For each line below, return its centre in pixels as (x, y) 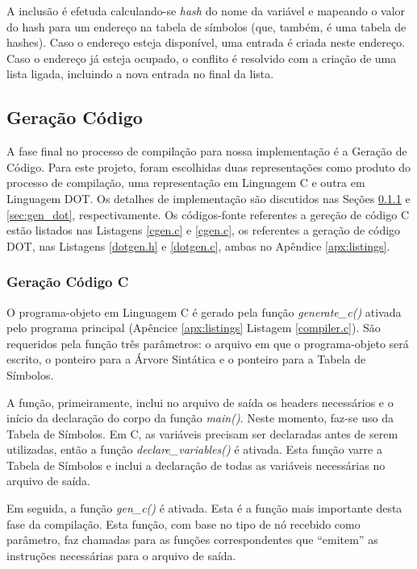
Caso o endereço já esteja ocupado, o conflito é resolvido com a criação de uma (202, 58)
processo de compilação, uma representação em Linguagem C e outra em (186, 183)
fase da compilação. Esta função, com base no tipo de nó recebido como (183, 523)
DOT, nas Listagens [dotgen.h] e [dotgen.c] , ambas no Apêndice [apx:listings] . (198, 245)
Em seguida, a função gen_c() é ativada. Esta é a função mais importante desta (204, 508)
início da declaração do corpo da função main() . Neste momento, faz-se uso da (200, 418)
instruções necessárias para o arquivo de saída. (121, 555)
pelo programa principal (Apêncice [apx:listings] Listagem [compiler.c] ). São (194, 328)
